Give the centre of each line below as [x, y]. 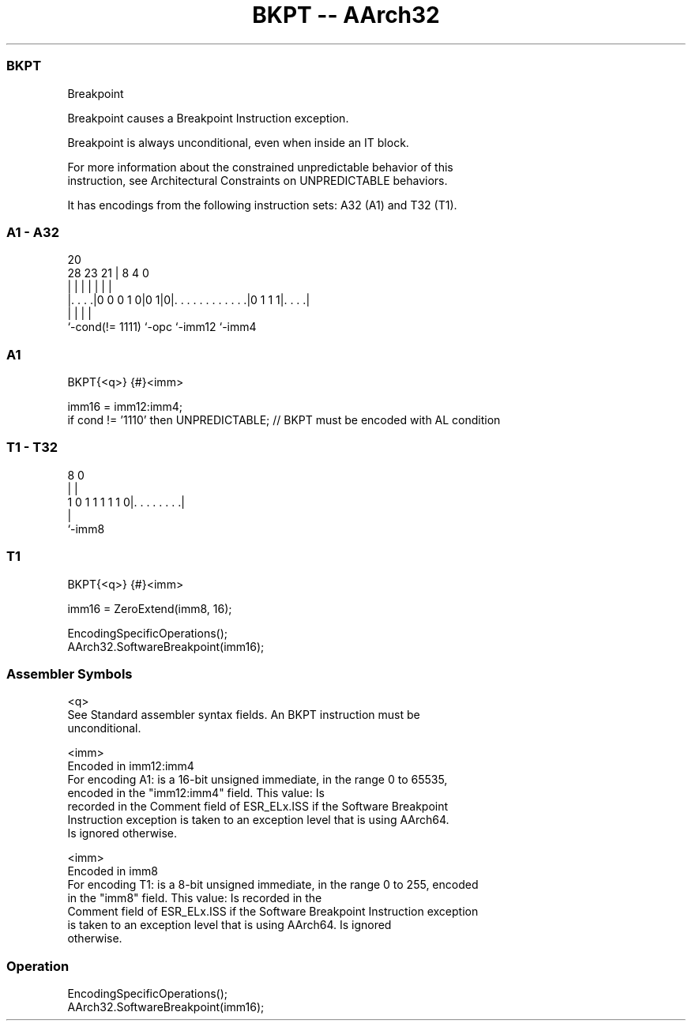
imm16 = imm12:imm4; [125, 406]
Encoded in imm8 [113, 871]
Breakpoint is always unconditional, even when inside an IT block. [238, 142]
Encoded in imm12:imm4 [131, 766]
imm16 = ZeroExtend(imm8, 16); [150, 608]
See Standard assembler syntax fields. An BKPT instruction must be [244, 715]
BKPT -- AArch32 [346, 15]
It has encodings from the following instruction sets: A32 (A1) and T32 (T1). [262, 205]
